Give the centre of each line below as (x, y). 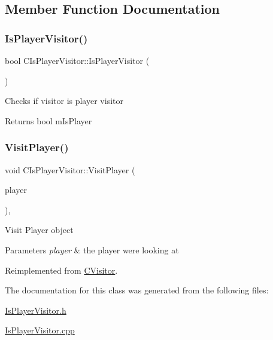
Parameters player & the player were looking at (92, 249)
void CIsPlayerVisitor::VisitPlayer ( (70, 169)
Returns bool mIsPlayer (48, 120)
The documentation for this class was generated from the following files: (137, 290)
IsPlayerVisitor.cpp (40, 330)
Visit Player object (39, 230)
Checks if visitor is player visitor (64, 101)
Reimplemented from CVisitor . (61, 270)
